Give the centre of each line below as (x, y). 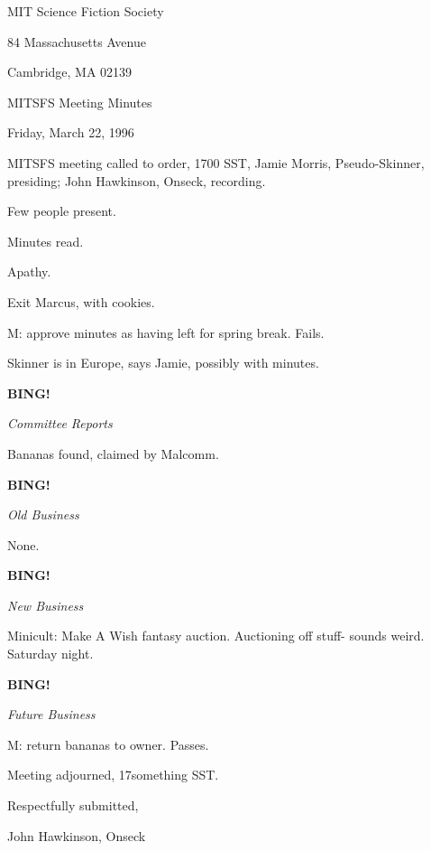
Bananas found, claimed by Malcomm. (113, 453)
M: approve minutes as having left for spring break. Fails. (166, 332)
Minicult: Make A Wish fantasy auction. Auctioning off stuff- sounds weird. (216, 636)
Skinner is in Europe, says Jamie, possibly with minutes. (163, 363)
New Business (46, 605)
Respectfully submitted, (73, 805)
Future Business (51, 714)
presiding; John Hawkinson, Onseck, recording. (137, 180)
